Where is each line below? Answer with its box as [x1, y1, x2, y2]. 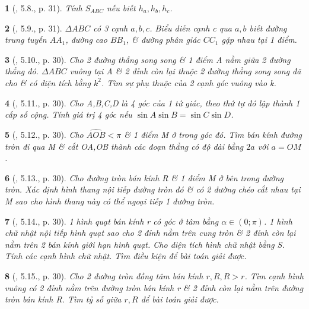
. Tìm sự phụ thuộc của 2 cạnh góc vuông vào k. [101, 76, 276, 89]
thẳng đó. [5, 65, 39, 77]
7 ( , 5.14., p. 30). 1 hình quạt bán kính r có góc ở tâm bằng [5, 215, 219, 227]
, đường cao [65, 33, 107, 46]
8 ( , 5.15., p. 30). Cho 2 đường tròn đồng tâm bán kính [5, 269, 203, 282]
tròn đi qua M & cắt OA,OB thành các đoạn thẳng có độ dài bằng [5, 140, 244, 152]
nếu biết [106, 2, 136, 14]
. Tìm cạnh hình [244, 269, 304, 282]
